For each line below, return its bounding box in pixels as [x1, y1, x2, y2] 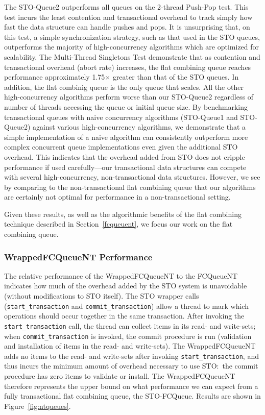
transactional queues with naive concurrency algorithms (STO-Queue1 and [4, 111, 238, 122]
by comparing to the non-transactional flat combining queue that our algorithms [4, 181, 256, 192]
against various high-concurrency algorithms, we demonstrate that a [32, 121, 246, 132]
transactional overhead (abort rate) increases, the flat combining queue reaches [4, 61, 251, 72]
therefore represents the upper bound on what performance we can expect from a [4, 380, 258, 391]
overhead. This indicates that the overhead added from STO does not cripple [4, 151, 245, 162]
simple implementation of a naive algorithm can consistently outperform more [4, 131, 248, 142]
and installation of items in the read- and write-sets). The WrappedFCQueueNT [4, 340, 256, 351]
